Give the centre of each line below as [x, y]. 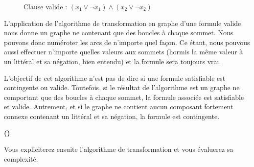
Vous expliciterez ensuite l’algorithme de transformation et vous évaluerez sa [119, 149]
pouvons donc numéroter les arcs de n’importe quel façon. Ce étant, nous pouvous [127, 42]
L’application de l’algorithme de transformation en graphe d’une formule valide [123, 23]
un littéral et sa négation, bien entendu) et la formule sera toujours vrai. [113, 61]
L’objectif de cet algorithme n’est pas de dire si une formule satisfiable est [115, 78]
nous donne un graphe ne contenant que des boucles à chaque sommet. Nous [119, 33]
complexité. [21, 158]
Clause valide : [46, 6]
